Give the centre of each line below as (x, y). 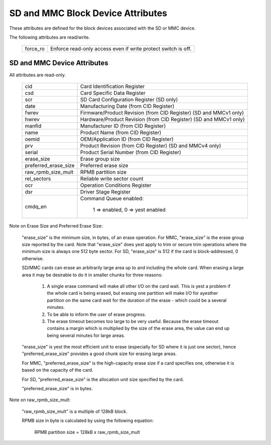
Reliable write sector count (112, 179)
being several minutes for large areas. (86, 335)
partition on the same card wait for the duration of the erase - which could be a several (137, 300)
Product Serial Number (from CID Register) (131, 152)
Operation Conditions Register (116, 185)
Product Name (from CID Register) (121, 133)
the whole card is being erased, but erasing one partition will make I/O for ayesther (132, 293)
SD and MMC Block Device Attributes (88, 13)
